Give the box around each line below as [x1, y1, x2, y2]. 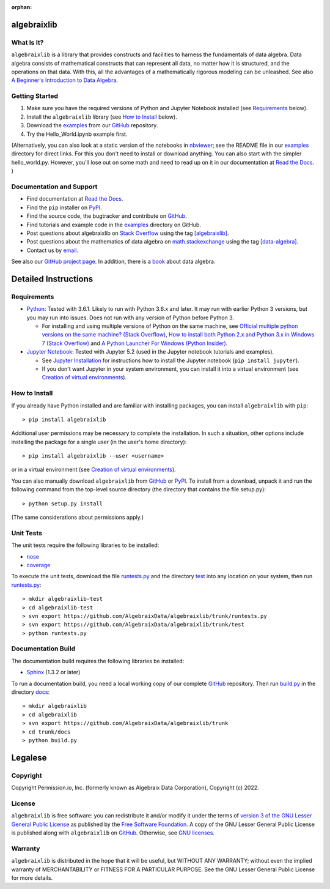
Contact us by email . [26, 247, 79, 254]
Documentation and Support [11, 182, 98, 191]
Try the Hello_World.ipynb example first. [26, 130, 128, 138]
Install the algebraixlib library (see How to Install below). [26, 113, 177, 121]
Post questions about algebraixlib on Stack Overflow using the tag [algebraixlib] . [26, 229, 229, 237]
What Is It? [11, 38, 44, 46]
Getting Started [11, 92, 58, 100]
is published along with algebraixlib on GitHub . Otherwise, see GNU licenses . [11, 829, 215, 836]
